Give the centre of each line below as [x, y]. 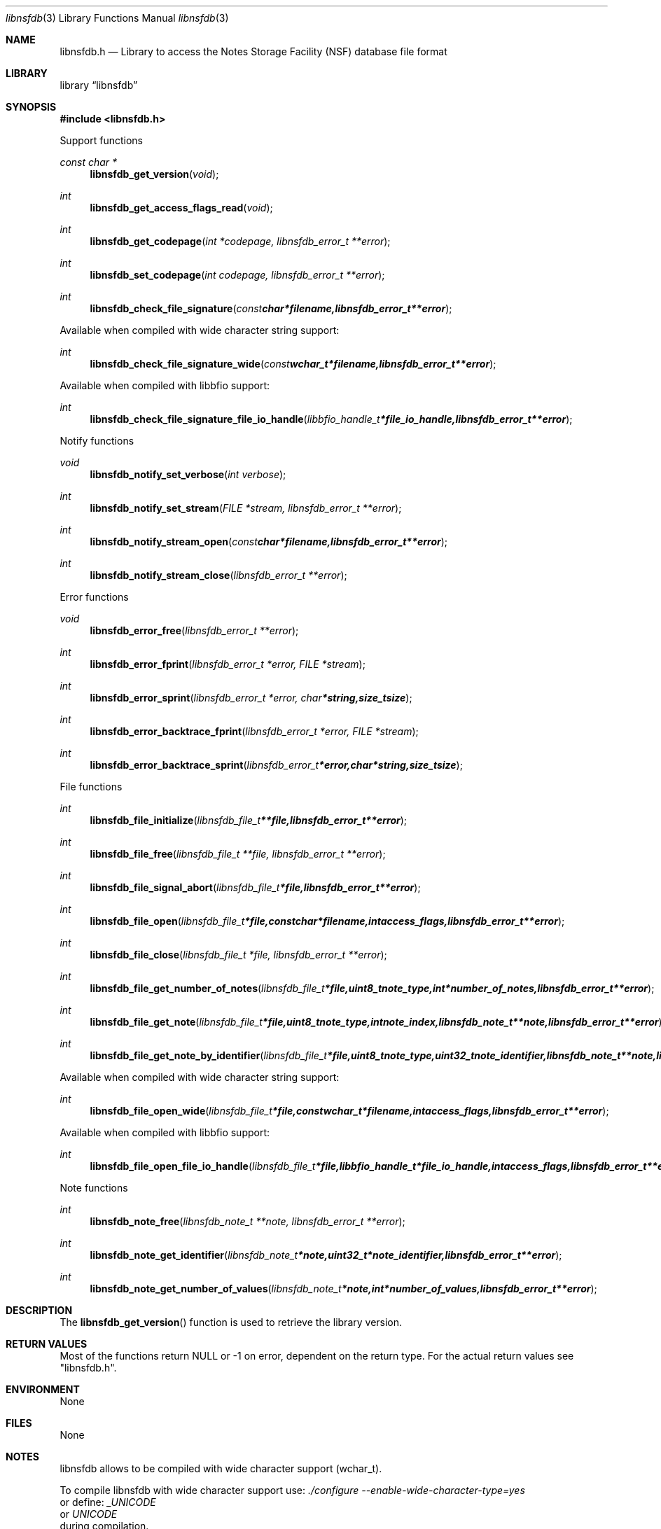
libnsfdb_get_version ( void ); [154, 174]
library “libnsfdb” [99, 85]
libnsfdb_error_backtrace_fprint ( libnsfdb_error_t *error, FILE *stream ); [254, 731]
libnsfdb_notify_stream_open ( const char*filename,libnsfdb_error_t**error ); [269, 542]
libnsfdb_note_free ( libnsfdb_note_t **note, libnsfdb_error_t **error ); [248, 1221]
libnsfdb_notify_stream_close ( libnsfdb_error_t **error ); [218, 575]
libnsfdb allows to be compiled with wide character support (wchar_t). [221, 1468]
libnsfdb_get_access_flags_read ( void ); [181, 208]
